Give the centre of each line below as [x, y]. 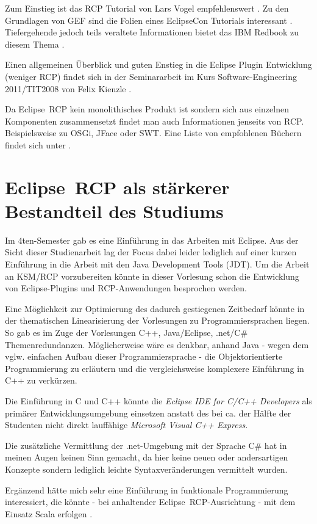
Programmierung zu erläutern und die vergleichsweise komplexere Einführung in [155, 368]
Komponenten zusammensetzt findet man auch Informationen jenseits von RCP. [155, 121]
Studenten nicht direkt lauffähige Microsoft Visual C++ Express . [126, 425]
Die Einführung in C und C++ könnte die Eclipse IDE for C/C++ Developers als [158, 400]
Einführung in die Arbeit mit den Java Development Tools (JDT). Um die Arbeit [157, 264]
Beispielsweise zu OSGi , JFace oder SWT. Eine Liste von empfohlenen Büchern [153, 133]
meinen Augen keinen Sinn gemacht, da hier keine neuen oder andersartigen [147, 457]
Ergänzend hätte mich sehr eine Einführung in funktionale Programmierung [147, 489]
